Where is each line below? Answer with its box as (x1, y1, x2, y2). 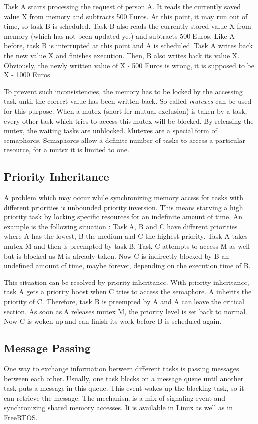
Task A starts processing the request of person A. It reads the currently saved (4, 1, 241, 11)
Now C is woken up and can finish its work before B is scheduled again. (4, 316, 222, 326)
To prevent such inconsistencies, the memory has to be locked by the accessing (4, 86, 243, 96)
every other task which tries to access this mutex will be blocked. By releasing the (4, 115, 254, 126)
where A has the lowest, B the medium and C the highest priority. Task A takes (4, 231, 248, 241)
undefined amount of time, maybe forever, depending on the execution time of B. (4, 260, 251, 271)
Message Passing (4, 340, 91, 355)
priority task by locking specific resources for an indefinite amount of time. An (4, 212, 243, 222)
